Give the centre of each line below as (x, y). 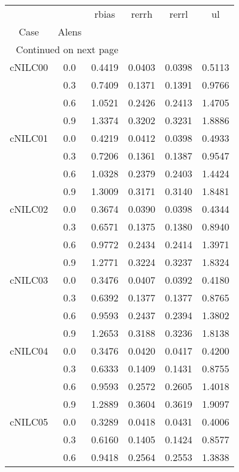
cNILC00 (29, 67)
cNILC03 (29, 280)
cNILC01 (29, 138)
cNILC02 (29, 209)
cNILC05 (29, 422)
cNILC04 (29, 351)
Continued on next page (67, 49)
